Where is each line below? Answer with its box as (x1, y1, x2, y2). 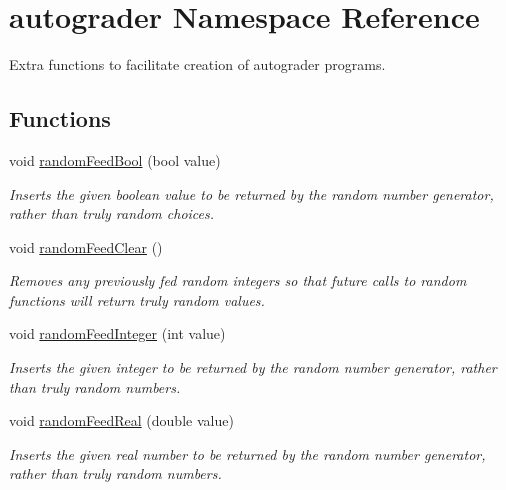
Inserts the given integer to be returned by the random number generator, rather (9, 357, 497, 378)
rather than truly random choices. (9, 203, 215, 224)
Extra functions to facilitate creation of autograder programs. (9, 54, 386, 75)
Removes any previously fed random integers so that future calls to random (9, 270, 467, 291)
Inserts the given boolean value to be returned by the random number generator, (9, 183, 494, 204)
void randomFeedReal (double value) (9, 410, 234, 431)
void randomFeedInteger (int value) (9, 323, 226, 344)
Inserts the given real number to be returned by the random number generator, (9, 443, 486, 464)
